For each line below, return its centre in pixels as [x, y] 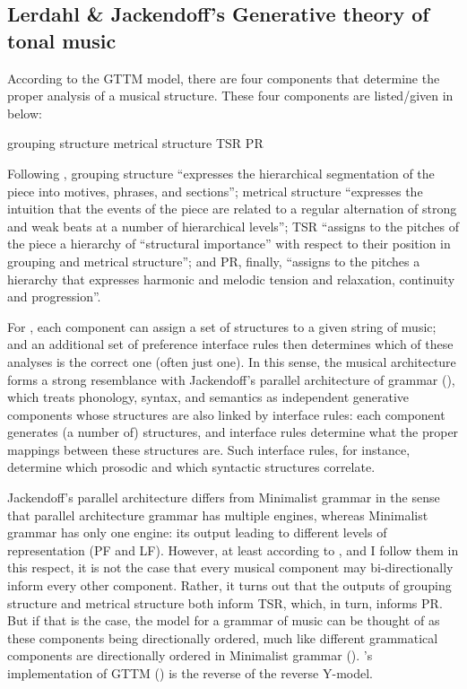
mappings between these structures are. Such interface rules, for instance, [209, 449]
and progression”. [54, 297]
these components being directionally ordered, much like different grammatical [223, 637]
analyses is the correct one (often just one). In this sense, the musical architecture [232, 361]
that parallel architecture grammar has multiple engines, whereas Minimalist [218, 515]
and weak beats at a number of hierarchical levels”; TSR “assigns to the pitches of [233, 226]
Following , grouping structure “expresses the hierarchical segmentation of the [221, 173]
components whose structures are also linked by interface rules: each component [226, 414]
